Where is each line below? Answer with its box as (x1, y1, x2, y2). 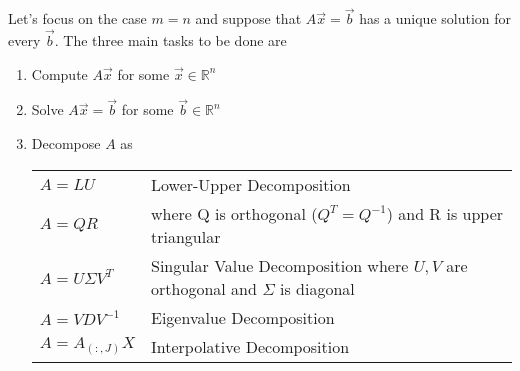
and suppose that (195, 8, 302, 29)
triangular (150, 224, 221, 248)
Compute (31, 63, 88, 84)
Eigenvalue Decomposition (150, 305, 335, 329)
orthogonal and (150, 276, 257, 300)
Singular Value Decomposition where (150, 253, 409, 277)
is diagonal (279, 276, 355, 300)
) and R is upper (386, 201, 504, 225)
